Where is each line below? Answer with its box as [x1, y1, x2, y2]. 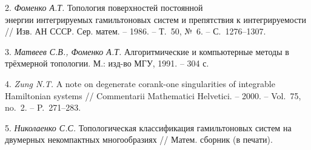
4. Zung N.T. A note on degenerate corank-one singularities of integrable [5, 77, 275, 90]
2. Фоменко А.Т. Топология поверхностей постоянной [5, 1, 203, 13]
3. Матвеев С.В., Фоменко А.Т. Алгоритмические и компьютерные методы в [5, 45, 289, 57]
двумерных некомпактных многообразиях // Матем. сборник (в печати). [5, 133, 273, 146]
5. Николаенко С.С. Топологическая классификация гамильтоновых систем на [5, 121, 292, 134]
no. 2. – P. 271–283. [5, 101, 81, 114]
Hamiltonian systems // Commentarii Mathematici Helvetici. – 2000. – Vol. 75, [5, 89, 301, 102]
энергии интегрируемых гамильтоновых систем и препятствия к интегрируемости [5, 13, 306, 25]
